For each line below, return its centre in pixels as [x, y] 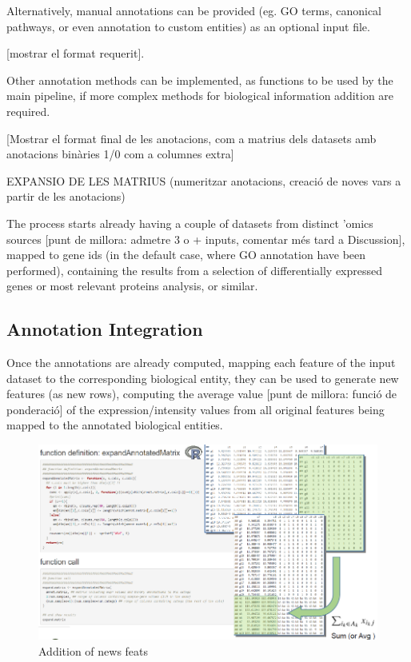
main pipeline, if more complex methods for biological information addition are [200, 96]
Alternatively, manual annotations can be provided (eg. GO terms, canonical [194, 10]
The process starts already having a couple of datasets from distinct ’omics [190, 223]
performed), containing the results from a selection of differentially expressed [195, 270]
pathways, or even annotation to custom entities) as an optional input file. [188, 26]
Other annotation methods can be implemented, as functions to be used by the [200, 80]
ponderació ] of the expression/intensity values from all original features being [196, 409]
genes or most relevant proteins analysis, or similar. [132, 286]
